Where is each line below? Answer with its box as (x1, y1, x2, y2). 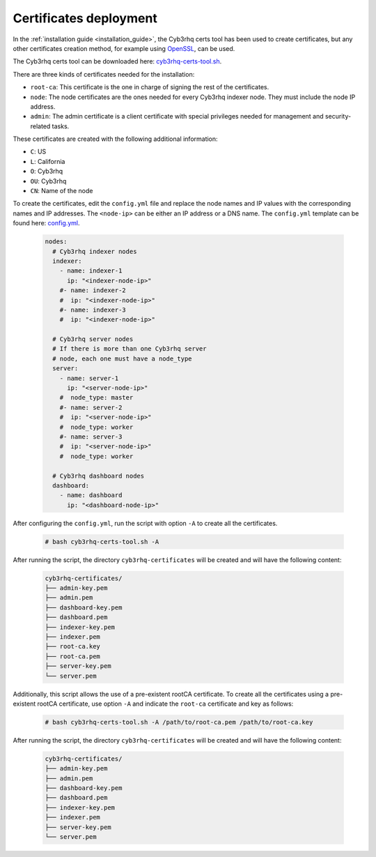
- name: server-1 (59, 374, 119, 382)
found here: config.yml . (13, 219, 80, 227)
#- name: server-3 (59, 432, 123, 441)
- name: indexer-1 (59, 267, 123, 275)
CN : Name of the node (30, 187, 93, 195)
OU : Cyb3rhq (30, 176, 67, 185)
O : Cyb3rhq (30, 167, 63, 176)
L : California (30, 157, 65, 165)
